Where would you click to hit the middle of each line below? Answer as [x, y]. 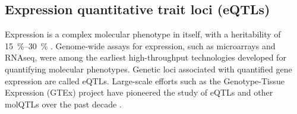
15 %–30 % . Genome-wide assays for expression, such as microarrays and [140, 45]
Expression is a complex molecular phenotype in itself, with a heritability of [143, 34]
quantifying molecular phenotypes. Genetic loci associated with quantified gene [148, 69]
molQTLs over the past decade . [63, 104]
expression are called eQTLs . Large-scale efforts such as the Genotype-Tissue [145, 80]
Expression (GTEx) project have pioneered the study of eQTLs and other [139, 92]
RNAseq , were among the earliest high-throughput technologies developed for [146, 57]
